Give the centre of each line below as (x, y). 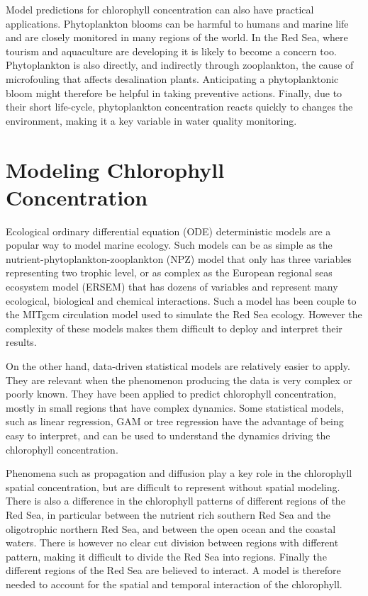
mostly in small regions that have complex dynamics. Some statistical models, (175, 407)
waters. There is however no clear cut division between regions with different (172, 542)
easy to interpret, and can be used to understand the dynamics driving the (168, 435)
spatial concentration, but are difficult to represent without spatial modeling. (173, 487)
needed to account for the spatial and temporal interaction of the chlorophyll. (174, 584)
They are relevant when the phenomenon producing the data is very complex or (179, 379)
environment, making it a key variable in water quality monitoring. (151, 120)
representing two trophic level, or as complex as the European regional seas (169, 272)
